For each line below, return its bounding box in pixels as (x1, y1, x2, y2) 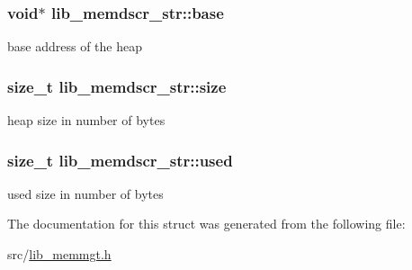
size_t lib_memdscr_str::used (7, 148, 233, 171)
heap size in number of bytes (7, 111, 166, 130)
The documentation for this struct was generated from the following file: (7, 214, 406, 233)
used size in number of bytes (7, 184, 164, 202)
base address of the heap (7, 37, 142, 56)
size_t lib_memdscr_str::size (7, 75, 227, 97)
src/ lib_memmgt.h (7, 245, 112, 264)
